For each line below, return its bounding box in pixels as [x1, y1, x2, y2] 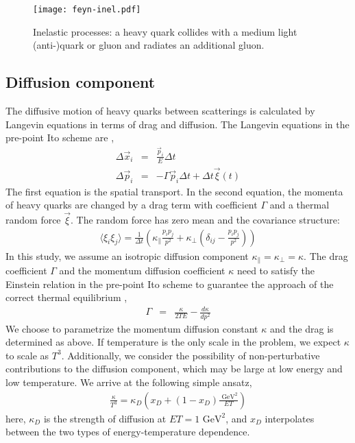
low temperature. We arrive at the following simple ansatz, [5, 374, 252, 389]
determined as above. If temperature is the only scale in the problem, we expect [5, 335, 341, 349]
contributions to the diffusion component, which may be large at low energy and [5, 361, 343, 376]
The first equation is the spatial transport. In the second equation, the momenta [5, 184, 343, 198]
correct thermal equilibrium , [5, 290, 127, 304]
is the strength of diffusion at [43, 411, 167, 425]
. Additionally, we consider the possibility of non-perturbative [61, 348, 320, 362]
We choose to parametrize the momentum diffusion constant [5, 321, 258, 335]
